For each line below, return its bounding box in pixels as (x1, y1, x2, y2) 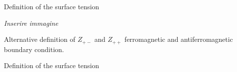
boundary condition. (4, 44, 64, 54)
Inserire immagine (4, 18, 58, 28)
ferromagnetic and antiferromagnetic (124, 34, 233, 44)
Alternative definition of (4, 34, 76, 44)
